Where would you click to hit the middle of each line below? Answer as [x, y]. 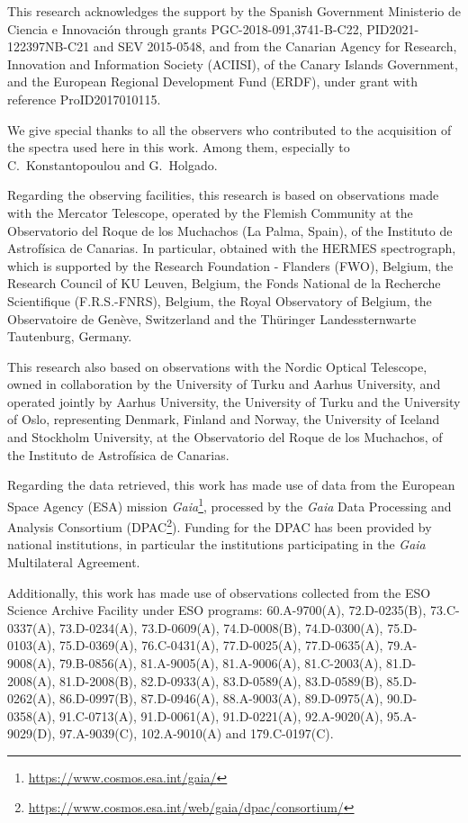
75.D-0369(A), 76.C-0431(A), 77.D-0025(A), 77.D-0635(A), [221, 645]
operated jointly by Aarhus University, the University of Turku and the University [234, 401]
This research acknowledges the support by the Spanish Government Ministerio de [234, 11]
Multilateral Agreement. [74, 561]
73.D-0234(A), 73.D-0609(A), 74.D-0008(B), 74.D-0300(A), [221, 627]
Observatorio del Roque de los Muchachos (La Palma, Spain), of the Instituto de [230, 230]
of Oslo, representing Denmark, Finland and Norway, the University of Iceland [224, 419]
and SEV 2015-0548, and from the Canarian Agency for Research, [275, 46]
